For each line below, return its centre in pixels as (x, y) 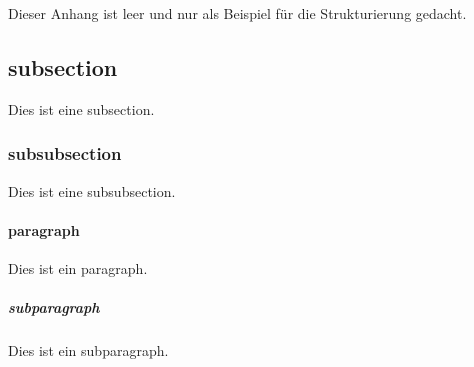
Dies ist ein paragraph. (78, 268)
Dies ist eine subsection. (81, 108)
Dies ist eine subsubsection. (92, 190)
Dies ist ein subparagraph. (88, 350)
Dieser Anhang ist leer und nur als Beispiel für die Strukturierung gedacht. (237, 13)
